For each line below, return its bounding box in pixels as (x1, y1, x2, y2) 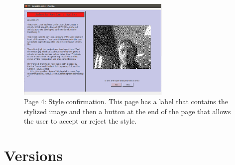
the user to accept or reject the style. (24, 116, 137, 126)
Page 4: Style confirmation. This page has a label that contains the (24, 96, 228, 107)
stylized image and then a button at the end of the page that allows (24, 106, 231, 116)
